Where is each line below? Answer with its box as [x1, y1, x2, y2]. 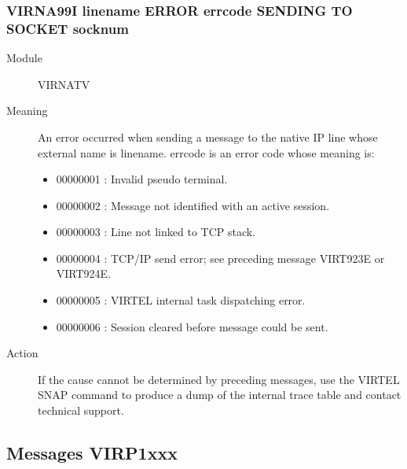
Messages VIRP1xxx [6, 441, 178, 465]
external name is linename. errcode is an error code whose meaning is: [38, 144, 375, 161]
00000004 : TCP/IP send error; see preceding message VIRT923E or [56, 249, 385, 266]
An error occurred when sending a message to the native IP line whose [38, 128, 378, 145]
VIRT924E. [56, 265, 112, 282]
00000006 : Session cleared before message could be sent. [56, 318, 328, 334]
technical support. [38, 402, 124, 419]
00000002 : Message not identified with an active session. [56, 197, 330, 213]
